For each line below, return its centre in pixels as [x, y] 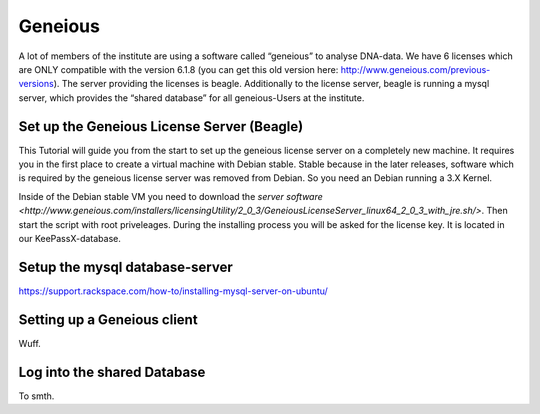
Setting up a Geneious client [108, 319]
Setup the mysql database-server [126, 266]
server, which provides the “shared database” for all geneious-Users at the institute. [191, 97]
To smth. [36, 396]
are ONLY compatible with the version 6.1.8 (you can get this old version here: [178, 69]
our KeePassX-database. [70, 238]
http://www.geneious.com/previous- [415, 69]
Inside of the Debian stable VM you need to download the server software [171, 196]
